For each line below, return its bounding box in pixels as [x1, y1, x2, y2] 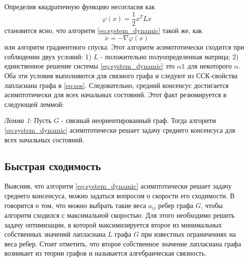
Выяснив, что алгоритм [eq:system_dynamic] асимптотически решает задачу [4, 181, 232, 191]
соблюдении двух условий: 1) [4, 51, 91, 61]
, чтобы [201, 200, 223, 210]
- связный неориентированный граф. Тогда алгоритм [61, 115, 216, 125]
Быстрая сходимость [4, 158, 101, 173]
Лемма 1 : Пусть [4, 115, 52, 125]
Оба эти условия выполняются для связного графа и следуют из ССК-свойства [4, 70, 238, 81]
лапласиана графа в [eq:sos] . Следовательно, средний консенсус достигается [4, 80, 229, 90]
